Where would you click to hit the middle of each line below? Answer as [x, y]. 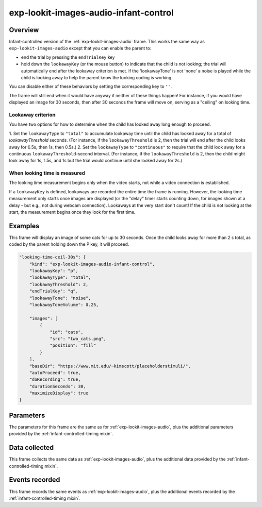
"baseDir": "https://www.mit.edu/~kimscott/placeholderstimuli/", [110, 366]
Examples [24, 226]
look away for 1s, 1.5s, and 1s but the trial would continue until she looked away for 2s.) [96, 161]
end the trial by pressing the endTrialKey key [68, 57]
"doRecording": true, [55, 380]
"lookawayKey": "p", [54, 271]
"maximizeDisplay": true [59, 393]
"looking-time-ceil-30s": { [52, 257]
